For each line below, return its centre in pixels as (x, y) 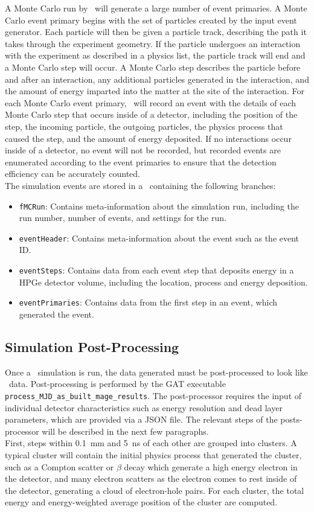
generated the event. (56, 314)
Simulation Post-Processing (92, 346)
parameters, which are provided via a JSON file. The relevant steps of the (141, 419)
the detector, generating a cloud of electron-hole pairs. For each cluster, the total (155, 490)
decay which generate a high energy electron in (211, 466)
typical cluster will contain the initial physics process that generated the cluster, (153, 454)
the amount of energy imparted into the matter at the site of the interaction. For (155, 91)
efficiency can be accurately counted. (73, 174)
